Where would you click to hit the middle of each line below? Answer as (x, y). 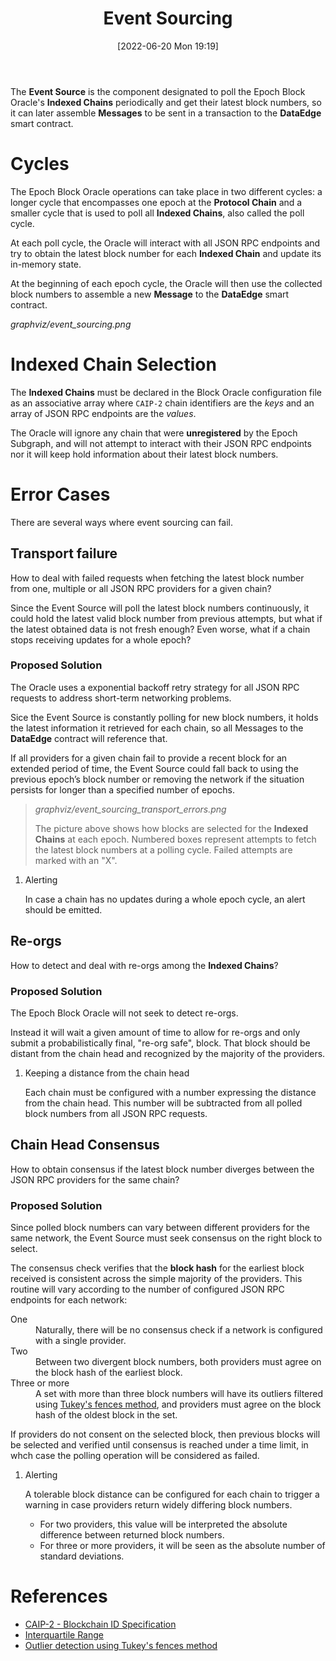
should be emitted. (63, 909)
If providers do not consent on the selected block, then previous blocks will (165, 1434)
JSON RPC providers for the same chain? (95, 1179)
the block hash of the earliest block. (109, 1373)
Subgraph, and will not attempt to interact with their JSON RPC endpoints (161, 443)
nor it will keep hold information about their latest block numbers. (144, 454)
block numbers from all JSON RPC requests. (116, 1113)
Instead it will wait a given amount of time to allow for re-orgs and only (155, 1032)
